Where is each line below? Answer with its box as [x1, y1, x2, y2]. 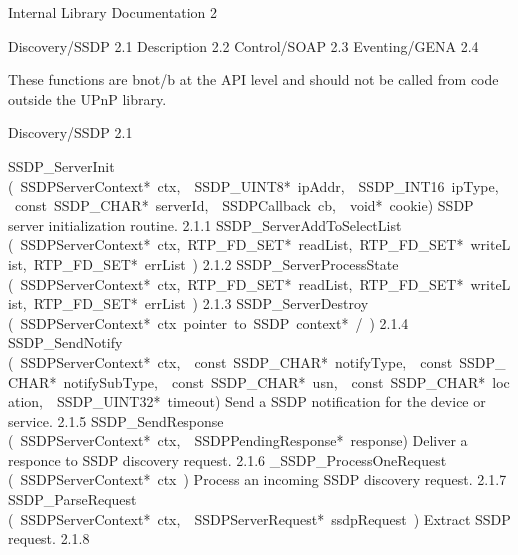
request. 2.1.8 [8, 528, 90, 549]
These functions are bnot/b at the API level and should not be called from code [8, 69, 499, 90]
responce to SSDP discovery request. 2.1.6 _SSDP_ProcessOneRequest [8, 449, 447, 470]
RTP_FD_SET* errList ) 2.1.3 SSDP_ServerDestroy [33, 293, 369, 314]
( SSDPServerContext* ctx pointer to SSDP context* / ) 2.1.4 [8, 312, 409, 333]
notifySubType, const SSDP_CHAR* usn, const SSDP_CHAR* [63, 371, 486, 392]
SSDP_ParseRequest [8, 489, 137, 510]
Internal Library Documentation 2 [8, 2, 217, 22]
